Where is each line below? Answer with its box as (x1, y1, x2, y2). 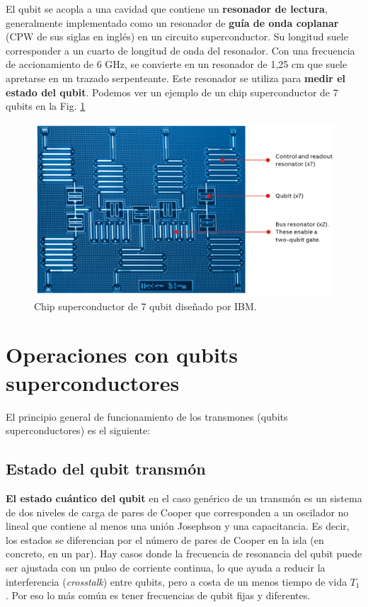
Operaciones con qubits (6, 340, 238, 369)
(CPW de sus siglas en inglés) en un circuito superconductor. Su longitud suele (6, 29, 348, 44)
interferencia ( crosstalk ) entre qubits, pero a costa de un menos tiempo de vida (6, 574, 347, 589)
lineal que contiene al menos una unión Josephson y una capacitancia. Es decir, (6, 518, 350, 533)
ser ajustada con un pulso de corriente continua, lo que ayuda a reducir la (6, 560, 326, 574)
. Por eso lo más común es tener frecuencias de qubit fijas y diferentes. (6, 588, 311, 603)
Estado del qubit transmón (6, 458, 206, 480)
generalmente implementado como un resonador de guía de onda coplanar (6, 15, 339, 30)
